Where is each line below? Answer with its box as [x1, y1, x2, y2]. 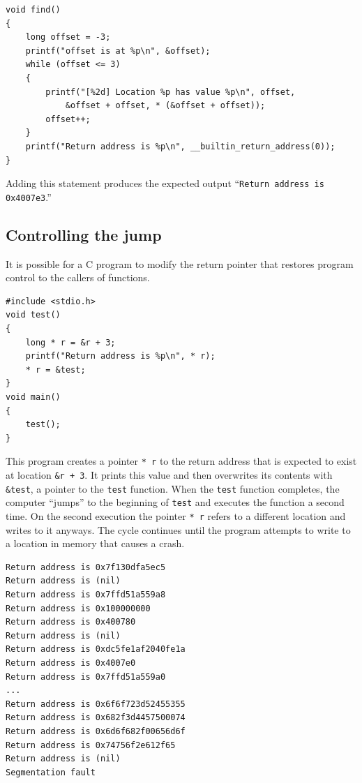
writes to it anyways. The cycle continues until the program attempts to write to [6, 522, 351, 537]
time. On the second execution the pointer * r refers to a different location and [6, 508, 346, 523]
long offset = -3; [25, 32, 111, 43]
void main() [6, 391, 61, 402]
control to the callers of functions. [6, 270, 150, 285]
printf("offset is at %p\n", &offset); [25, 45, 211, 56]
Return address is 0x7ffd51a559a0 [6, 671, 166, 682]
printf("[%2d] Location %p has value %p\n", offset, [45, 87, 296, 97]
